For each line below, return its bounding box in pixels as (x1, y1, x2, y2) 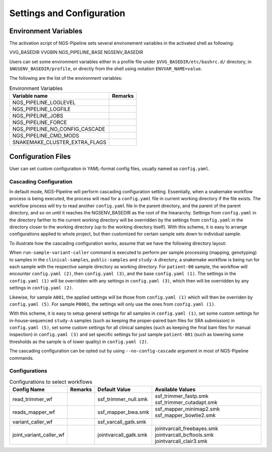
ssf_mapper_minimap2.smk (155, 406, 220, 413)
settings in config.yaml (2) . (9, 285, 74, 291)
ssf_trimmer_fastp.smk (155, 392, 209, 400)
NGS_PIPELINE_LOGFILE (12, 106, 71, 113)
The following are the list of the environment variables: (9, 75, 123, 81)
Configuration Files (9, 152, 71, 161)
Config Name (12, 386, 45, 393)
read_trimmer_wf (12, 396, 53, 403)
